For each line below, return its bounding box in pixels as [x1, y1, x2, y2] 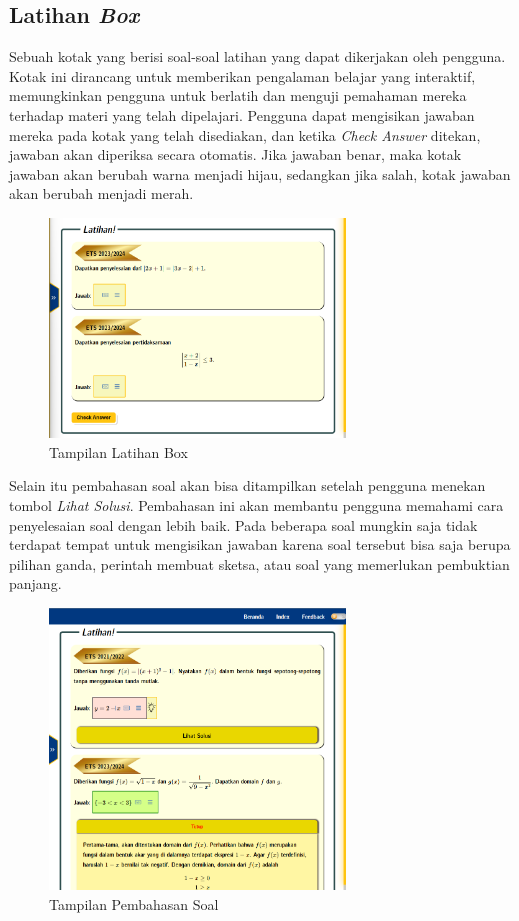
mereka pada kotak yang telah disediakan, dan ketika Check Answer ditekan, [9, 124, 481, 145]
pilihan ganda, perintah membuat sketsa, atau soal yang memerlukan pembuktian [9, 553, 510, 574]
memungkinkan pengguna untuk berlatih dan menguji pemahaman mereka [9, 85, 467, 106]
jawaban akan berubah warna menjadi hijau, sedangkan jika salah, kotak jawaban [9, 163, 511, 184]
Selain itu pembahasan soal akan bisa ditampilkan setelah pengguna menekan [9, 475, 486, 496]
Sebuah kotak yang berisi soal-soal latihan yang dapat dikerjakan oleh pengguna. [9, 46, 506, 67]
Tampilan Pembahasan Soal [49, 893, 219, 914]
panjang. [9, 573, 62, 594]
